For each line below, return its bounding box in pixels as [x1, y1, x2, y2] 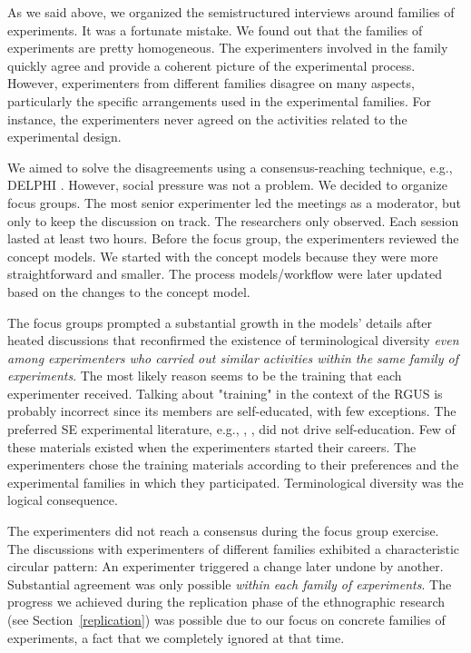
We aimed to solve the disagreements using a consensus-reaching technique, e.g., [7, 157, 453, 176]
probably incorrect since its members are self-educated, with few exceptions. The [7, 401, 456, 420]
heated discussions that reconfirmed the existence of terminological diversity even [7, 331, 459, 350]
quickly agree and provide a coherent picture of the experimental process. [7, 55, 416, 74]
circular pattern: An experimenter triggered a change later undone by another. [7, 557, 444, 576]
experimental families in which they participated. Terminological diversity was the [7, 472, 464, 491]
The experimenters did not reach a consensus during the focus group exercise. [7, 521, 439, 540]
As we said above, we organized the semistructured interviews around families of [7, 3, 455, 21]
